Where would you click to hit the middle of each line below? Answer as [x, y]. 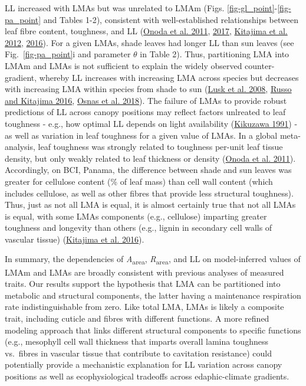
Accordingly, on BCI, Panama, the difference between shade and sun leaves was [148, 170]
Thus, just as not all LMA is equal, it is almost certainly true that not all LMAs [150, 205]
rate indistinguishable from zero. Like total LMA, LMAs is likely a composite [144, 307]
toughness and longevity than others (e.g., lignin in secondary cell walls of [139, 228]
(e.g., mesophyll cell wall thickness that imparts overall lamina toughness [136, 341]
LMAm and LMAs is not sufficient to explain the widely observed [124, 65]
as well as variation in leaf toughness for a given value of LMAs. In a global [141, 135]
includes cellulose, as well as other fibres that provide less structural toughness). [149, 193]
